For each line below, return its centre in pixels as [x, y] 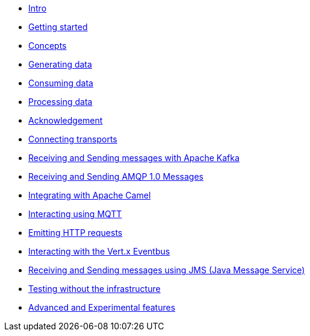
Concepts [48, 46]
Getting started [58, 27]
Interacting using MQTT [75, 214]
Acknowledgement [66, 120]
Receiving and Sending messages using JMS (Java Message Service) [167, 270]
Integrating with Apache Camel [90, 195]
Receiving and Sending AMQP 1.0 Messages [116, 176]
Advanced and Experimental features [102, 307]
